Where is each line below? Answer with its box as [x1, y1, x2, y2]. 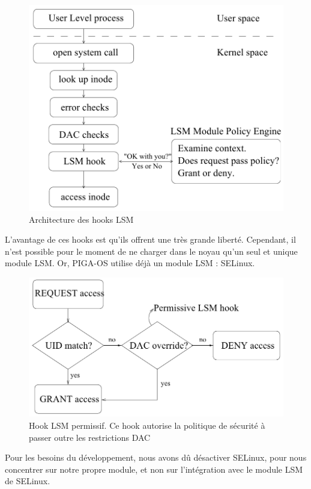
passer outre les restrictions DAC [29, 431, 151, 443]
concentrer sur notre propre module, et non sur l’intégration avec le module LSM [5, 463, 303, 475]
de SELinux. [5, 475, 50, 487]
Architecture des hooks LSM [29, 213, 134, 225]
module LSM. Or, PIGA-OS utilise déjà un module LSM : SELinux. [5, 257, 255, 269]
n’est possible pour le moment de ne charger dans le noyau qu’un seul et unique [5, 244, 298, 257]
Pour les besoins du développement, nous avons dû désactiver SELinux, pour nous [5, 451, 307, 464]
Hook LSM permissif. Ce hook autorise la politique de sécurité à [29, 419, 265, 432]
